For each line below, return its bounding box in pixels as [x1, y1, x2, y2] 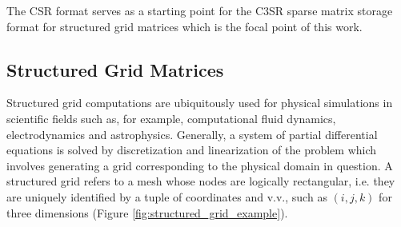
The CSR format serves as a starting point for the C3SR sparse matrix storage [6, 2, 393, 18]
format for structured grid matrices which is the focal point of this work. [6, 18, 363, 34]
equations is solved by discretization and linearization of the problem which [6, 141, 377, 158]
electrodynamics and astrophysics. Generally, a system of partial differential [6, 125, 378, 142]
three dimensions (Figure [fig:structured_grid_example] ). [6, 204, 288, 221]
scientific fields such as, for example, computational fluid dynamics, [6, 110, 336, 126]
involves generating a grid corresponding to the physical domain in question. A [6, 157, 393, 173]
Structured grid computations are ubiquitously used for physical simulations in [6, 94, 393, 111]
